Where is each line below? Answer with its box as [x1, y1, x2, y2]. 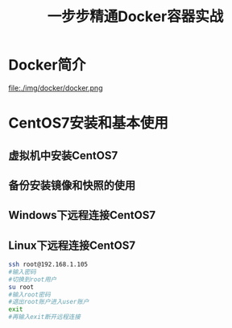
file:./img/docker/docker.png [8, 82, 103, 93]
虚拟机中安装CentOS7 [8, 149, 118, 162]
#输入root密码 [8, 290, 51, 299]
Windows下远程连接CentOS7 [8, 208, 155, 222]
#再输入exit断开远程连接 [8, 313, 81, 322]
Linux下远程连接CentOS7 [8, 238, 135, 252]
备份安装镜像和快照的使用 [8, 179, 135, 192]
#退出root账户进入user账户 [8, 298, 89, 306]
